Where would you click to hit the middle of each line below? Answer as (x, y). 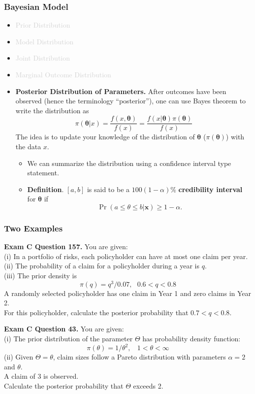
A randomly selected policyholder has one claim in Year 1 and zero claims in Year (128, 293)
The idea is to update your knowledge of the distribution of (105, 137)
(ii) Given (19, 357)
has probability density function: (191, 339)
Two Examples (33, 228)
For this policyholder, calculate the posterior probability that (96, 312)
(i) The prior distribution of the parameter (68, 339)
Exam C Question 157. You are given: (66, 246)
